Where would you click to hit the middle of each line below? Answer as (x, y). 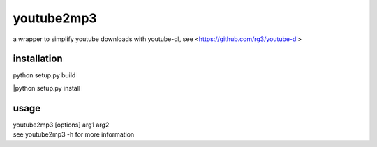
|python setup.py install (46, 88)
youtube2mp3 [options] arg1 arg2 (61, 125)
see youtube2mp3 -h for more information (74, 134)
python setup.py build (44, 75)
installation (38, 59)
